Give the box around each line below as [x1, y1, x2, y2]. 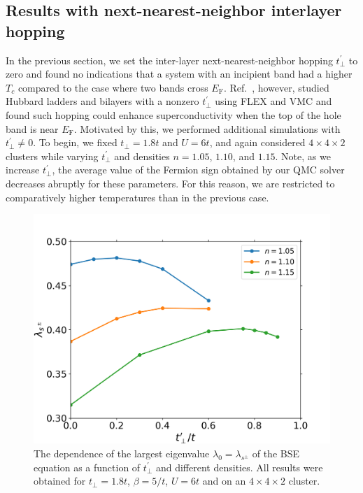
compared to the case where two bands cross [17, 80, 208, 94]
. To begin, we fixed [33, 135, 118, 150]
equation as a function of [34, 459, 141, 474]
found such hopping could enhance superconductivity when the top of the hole [6, 107, 341, 122]
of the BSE [252, 446, 300, 461]
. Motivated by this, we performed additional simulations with [73, 121, 341, 136]
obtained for [34, 473, 86, 488]
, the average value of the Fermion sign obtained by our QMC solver [52, 162, 345, 177]
